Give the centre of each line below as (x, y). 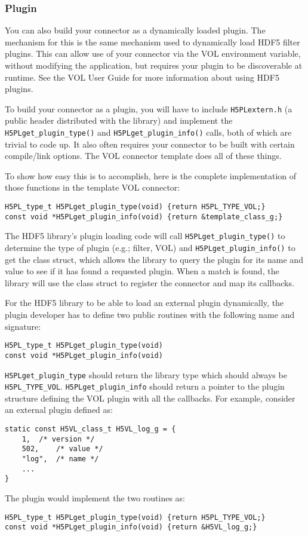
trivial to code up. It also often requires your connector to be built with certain (150, 144)
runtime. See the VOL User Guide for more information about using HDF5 (142, 77)
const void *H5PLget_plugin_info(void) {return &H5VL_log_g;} (131, 527)
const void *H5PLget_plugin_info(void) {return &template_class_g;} (144, 217)
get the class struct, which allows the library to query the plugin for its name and (154, 259)
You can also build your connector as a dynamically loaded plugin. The (135, 30)
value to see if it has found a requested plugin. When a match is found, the (142, 271)
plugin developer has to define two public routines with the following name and (150, 315)
